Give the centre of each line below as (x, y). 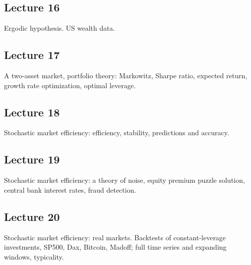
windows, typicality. (34, 256)
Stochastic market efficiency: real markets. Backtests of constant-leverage (115, 237)
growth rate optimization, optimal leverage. (70, 85)
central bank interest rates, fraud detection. (70, 189)
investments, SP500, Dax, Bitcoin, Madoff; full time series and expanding (115, 247)
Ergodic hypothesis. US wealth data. (60, 28)
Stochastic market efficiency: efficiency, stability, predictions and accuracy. (117, 132)
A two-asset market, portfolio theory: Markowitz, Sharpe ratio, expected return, (126, 75)
